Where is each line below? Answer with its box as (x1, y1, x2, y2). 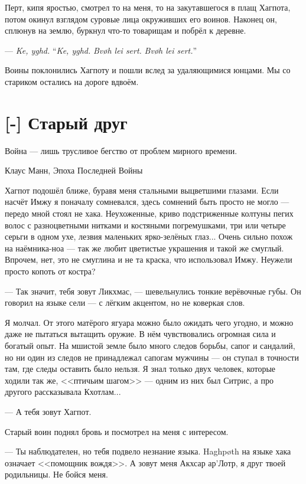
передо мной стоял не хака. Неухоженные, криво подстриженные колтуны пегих (5, 207, 294, 220)
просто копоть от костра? (5, 265, 96, 277)
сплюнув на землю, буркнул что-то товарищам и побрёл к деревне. (5, 24, 246, 37)
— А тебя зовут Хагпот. (5, 405, 92, 417)
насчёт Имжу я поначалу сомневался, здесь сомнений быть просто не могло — (5, 195, 289, 208)
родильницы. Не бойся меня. (5, 468, 108, 480)
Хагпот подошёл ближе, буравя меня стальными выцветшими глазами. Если (5, 184, 279, 196)
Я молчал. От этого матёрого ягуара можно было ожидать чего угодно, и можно (5, 316, 294, 328)
